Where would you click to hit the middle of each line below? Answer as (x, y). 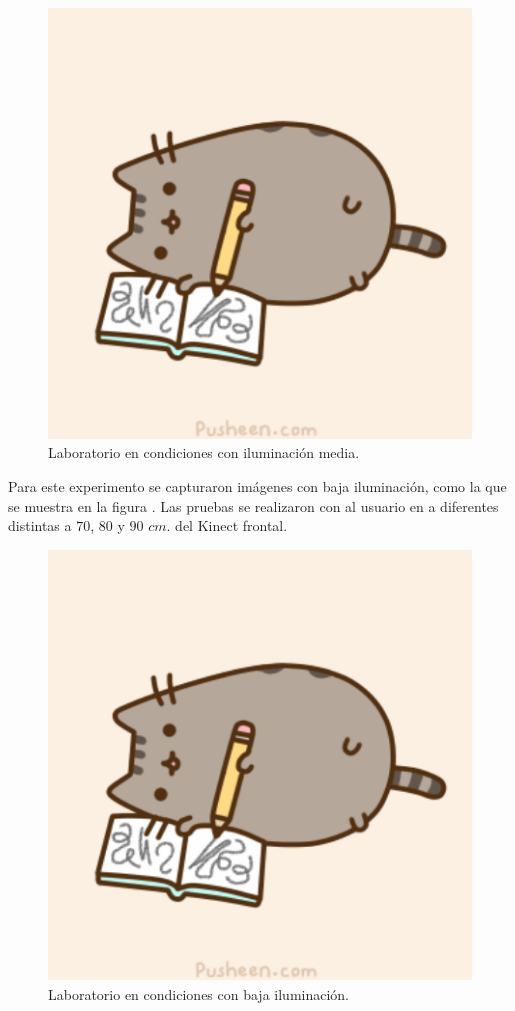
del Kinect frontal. (231, 525)
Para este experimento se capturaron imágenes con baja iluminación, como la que (257, 485)
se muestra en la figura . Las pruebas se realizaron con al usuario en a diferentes (253, 505)
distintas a (40, 525)
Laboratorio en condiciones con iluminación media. (204, 452)
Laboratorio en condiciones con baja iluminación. (198, 994)
